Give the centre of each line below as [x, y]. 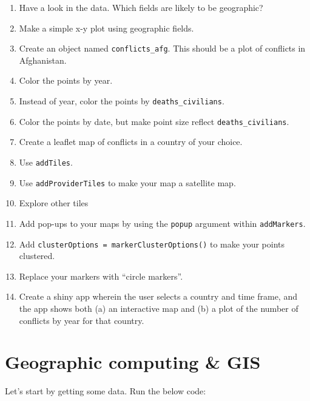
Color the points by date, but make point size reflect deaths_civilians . [154, 121]
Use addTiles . [46, 162]
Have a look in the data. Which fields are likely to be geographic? [141, 7]
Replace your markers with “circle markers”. [101, 276]
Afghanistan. [43, 60]
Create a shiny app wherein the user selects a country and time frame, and [158, 296]
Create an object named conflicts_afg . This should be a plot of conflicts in [162, 48]
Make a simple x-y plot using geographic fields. [106, 28]
